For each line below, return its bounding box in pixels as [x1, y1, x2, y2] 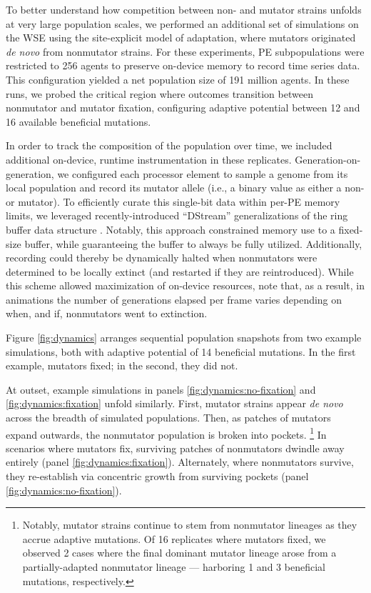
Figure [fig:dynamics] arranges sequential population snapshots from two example [6, 330, 362, 345]
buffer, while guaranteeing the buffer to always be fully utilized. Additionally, [24, 236, 362, 251]
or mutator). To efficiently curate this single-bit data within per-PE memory [6, 194, 340, 209]
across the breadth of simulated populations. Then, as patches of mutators [6, 410, 331, 425]
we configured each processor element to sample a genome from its [57, 166, 348, 181]
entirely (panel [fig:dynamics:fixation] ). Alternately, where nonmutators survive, [6, 454, 354, 469]
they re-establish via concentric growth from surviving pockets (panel [6, 469, 309, 484]
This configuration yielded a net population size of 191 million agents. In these [6, 71, 350, 86]
